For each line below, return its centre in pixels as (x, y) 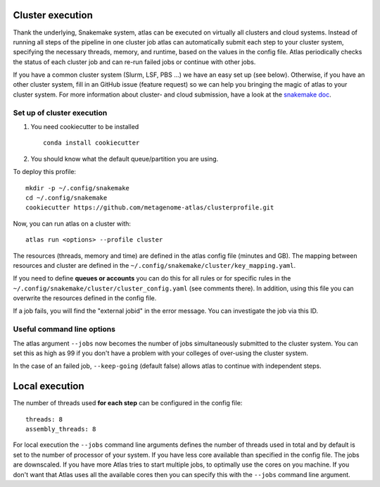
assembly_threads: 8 (61, 429)
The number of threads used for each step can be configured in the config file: (128, 403)
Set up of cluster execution (60, 113)
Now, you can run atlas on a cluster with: (72, 223)
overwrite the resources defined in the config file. (85, 298)
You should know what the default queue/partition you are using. (125, 159)
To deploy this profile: (45, 172)
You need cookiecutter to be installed (85, 127)
